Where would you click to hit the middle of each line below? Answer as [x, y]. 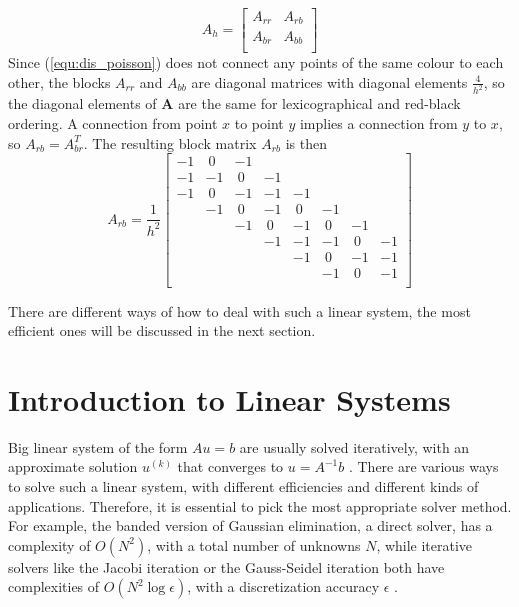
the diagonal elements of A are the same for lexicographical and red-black [234, 103]
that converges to [230, 466]
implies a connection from [378, 123]
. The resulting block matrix [170, 142]
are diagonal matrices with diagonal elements [329, 81]
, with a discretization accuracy [283, 586]
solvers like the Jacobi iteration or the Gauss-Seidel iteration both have [226, 566]
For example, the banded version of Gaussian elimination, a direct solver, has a [250, 525]
